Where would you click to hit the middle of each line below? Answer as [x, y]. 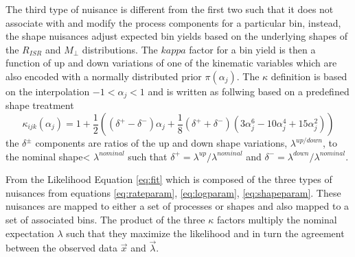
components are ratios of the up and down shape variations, [161, 143]
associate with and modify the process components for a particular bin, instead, [173, 22]
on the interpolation [48, 91]
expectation [30, 233]
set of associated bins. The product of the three [105, 219]
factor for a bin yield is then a [252, 49]
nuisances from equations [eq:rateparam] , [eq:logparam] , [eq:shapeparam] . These [173, 192]
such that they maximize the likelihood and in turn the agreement [205, 233]
